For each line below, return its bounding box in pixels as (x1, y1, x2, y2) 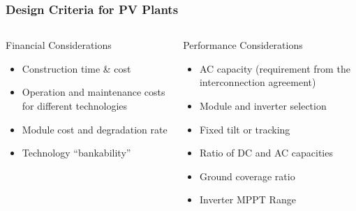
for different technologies (22, 99, 128, 112)
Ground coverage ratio (199, 168, 295, 183)
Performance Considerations (183, 38, 303, 52)
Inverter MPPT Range (199, 192, 296, 207)
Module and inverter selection (199, 99, 327, 112)
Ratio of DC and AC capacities (199, 145, 333, 160)
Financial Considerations (6, 38, 112, 52)
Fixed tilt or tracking (199, 122, 290, 136)
